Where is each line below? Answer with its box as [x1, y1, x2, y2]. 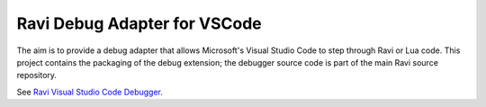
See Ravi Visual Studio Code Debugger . [16, 86, 164, 97]
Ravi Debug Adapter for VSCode [16, 13, 263, 33]
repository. [16, 70, 58, 81]
